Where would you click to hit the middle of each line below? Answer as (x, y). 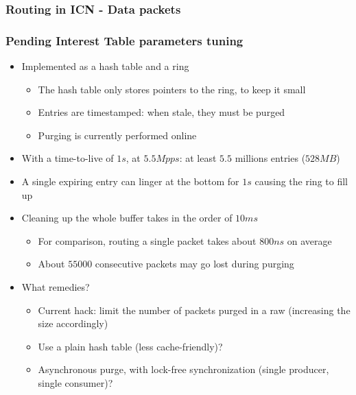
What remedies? (56, 287)
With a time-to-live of (68, 158)
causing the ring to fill (301, 181)
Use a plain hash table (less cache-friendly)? (130, 346)
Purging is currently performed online (117, 135)
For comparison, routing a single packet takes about (147, 240)
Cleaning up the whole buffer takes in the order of (127, 218)
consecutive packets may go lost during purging (194, 264)
